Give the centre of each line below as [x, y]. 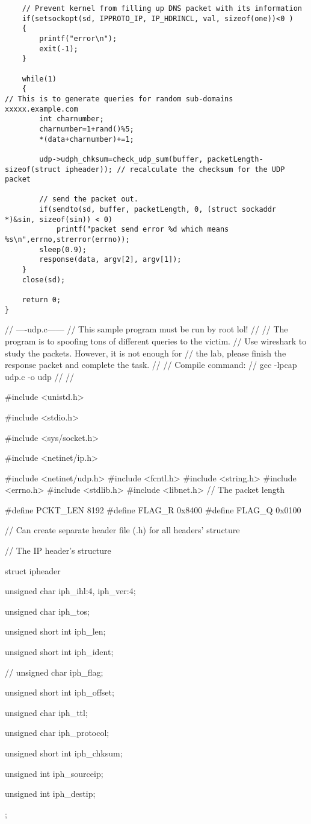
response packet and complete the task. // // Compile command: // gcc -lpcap [151, 365]
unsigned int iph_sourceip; [54, 773]
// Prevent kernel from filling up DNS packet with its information [162, 8]
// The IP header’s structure [58, 550]
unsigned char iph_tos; [47, 611]
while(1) [39, 79]
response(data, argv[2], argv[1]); [110, 260]
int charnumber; [72, 119]
